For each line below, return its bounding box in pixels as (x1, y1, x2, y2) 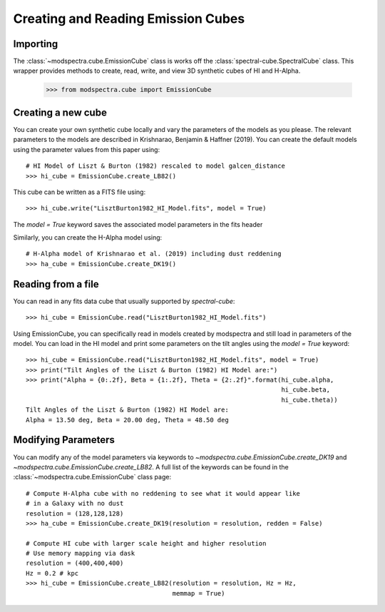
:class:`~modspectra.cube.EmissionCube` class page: (13, 473, 171, 481)
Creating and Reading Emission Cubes (13, 11, 245, 26)
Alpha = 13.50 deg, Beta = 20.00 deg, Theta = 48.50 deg (26, 416, 230, 424)
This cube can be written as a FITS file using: (13, 188, 146, 196)
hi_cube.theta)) (281, 396, 338, 404)
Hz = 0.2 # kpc (26, 569, 79, 577)
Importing (13, 38, 58, 50)
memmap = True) (172, 589, 225, 597)
